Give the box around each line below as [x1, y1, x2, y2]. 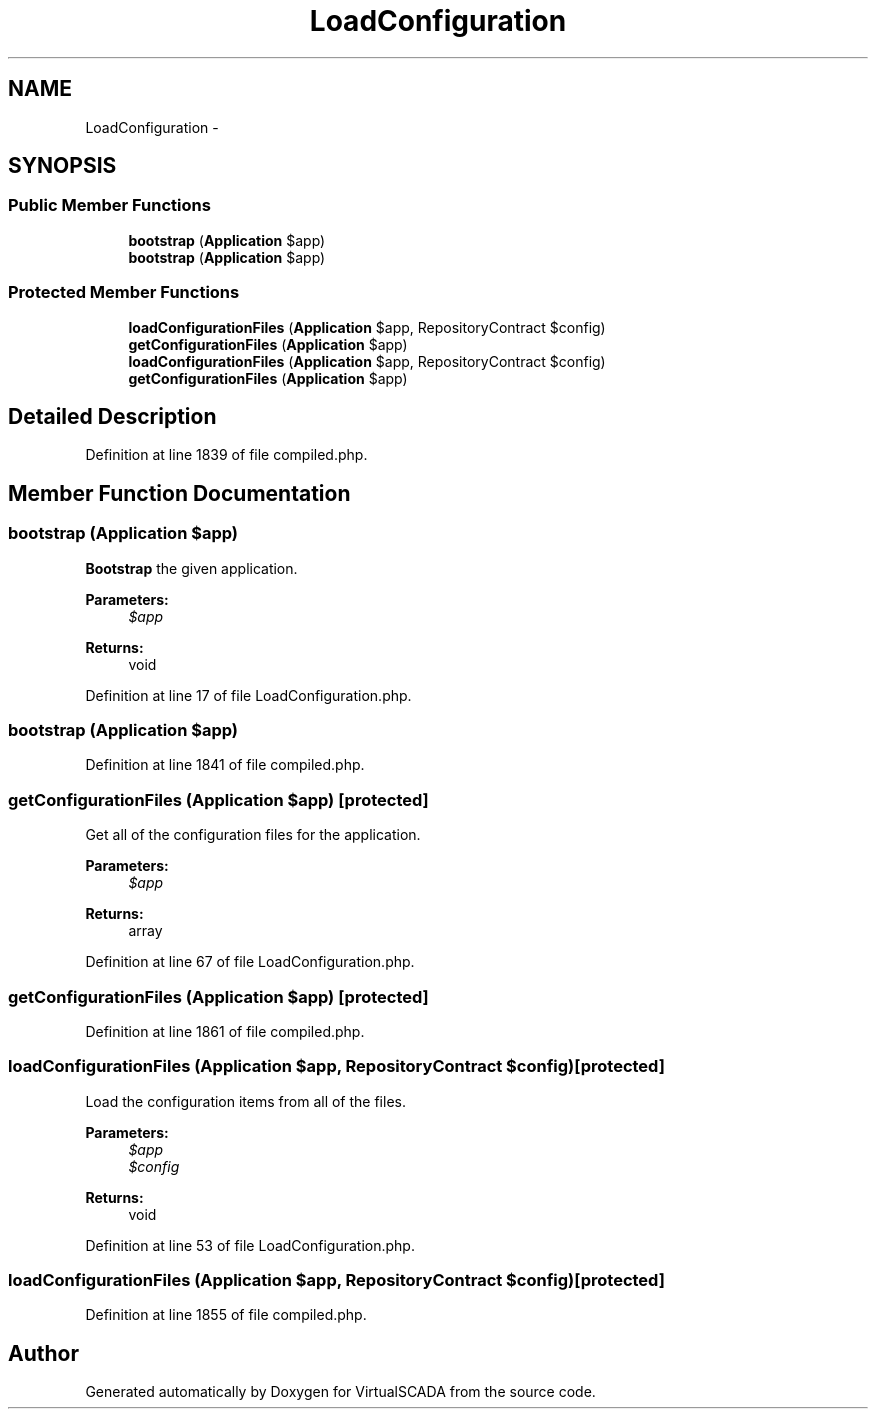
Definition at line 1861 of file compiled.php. [85, 1022, 365, 1040]
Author [8, 1340, 79, 1366]
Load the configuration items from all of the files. [85, 1092, 406, 1110]
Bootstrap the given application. [85, 559, 298, 577]
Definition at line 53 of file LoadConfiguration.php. [85, 1236, 415, 1254]
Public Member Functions [8, 195, 211, 216]
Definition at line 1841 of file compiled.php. [85, 756, 365, 774]
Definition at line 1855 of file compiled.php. [85, 1306, 367, 1324]
